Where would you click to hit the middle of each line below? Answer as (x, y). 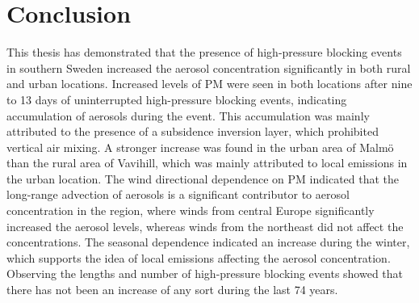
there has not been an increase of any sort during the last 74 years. (172, 290)
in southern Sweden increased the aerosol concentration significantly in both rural (209, 67)
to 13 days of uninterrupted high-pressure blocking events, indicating (177, 99)
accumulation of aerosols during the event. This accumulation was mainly (188, 115)
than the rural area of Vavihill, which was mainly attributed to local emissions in (207, 163)
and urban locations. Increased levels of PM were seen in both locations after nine (209, 84)
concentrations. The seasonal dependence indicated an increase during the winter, (208, 242)
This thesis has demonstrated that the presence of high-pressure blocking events (204, 52)
